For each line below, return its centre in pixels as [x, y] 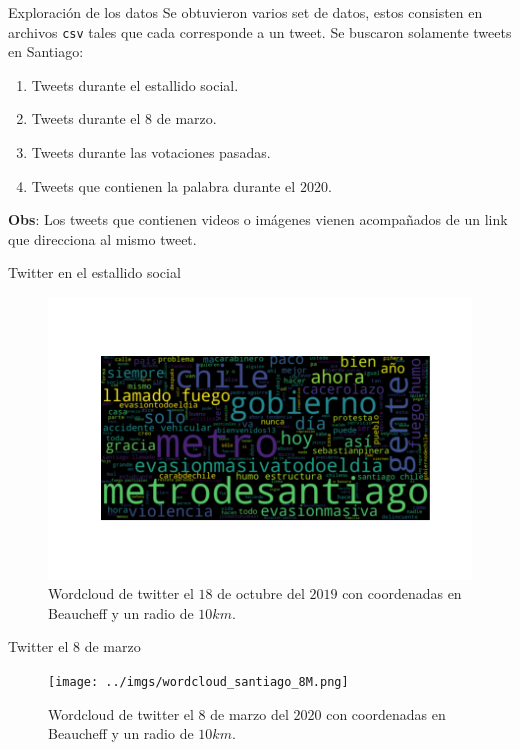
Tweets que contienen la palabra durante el [163, 185]
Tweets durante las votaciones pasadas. [151, 152]
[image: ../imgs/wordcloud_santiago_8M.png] [198, 682]
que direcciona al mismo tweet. [102, 238]
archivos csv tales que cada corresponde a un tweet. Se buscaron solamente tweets [260, 31]
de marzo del [249, 713]
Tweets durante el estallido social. [135, 84]
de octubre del [261, 593]
